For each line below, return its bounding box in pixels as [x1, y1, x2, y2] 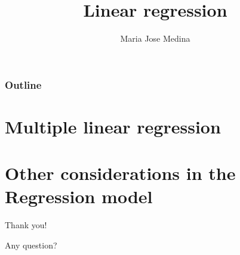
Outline [5, 77, 42, 92]
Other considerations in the [5, 161, 236, 185]
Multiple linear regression [5, 114, 221, 138]
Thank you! [5, 219, 47, 231]
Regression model [5, 184, 153, 209]
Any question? [5, 238, 57, 251]
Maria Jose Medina [120, 32, 190, 45]
